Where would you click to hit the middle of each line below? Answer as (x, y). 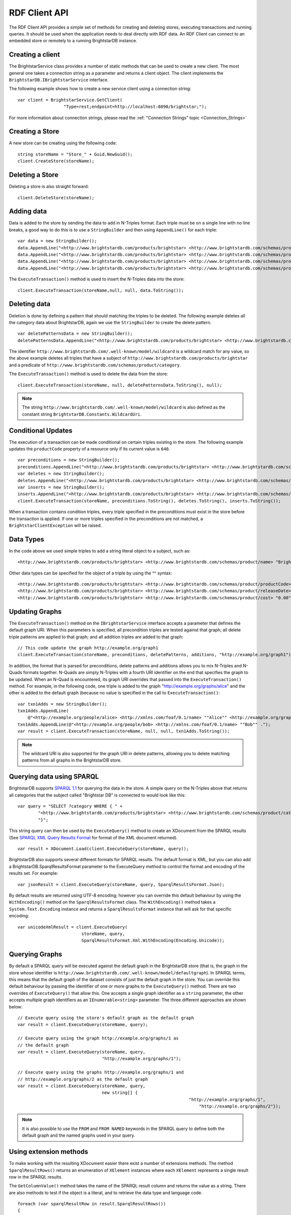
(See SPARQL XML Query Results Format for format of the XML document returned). (93, 837)
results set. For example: (33, 873)
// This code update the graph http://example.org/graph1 (88, 648)
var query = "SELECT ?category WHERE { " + (70, 806)
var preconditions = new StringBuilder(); (69, 460)
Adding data (28, 211)
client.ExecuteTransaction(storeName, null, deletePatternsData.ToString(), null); (120, 385)
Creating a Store (34, 131)
